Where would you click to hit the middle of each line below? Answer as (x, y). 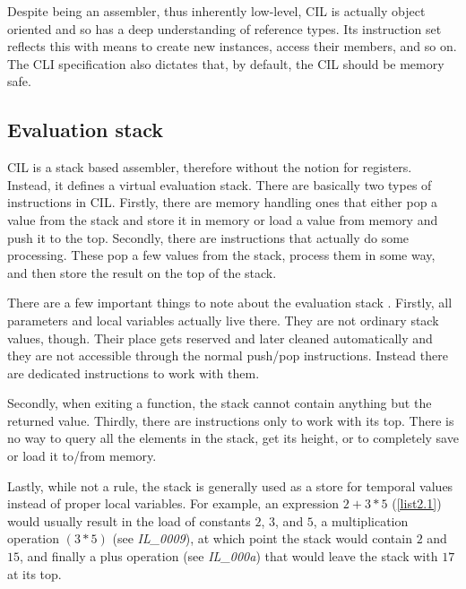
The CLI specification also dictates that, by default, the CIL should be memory (226, 63)
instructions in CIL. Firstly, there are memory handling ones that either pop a (223, 202)
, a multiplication (361, 520)
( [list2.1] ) (417, 503)
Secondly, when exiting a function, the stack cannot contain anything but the (220, 403)
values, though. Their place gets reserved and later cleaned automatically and (220, 338)
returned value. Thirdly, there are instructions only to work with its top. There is (231, 420)
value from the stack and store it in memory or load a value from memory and (223, 219)
